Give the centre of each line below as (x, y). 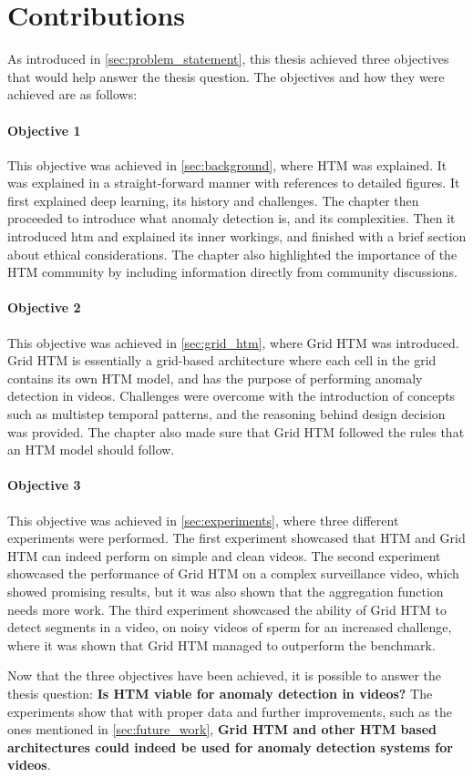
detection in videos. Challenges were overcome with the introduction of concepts (231, 396)
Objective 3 (44, 485)
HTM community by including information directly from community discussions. (232, 272)
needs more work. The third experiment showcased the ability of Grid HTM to (227, 609)
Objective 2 (44, 307)
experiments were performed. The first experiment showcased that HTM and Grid (236, 538)
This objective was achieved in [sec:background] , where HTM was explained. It (227, 164)
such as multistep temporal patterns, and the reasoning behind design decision (226, 414)
